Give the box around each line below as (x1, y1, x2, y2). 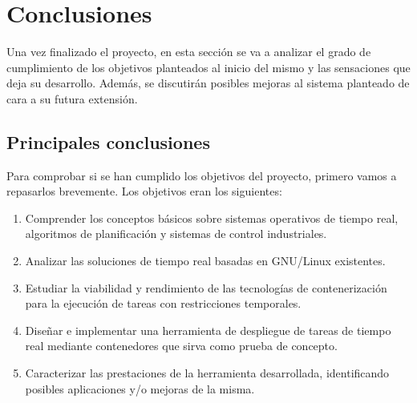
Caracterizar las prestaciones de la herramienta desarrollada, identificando (25, 365, 390, 381)
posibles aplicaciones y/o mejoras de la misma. (25, 380, 255, 397)
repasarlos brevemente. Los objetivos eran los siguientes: (6, 183, 282, 199)
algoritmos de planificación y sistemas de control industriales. (25, 225, 327, 242)
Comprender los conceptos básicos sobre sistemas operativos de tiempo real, (25, 209, 399, 226)
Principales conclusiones (6, 129, 210, 154)
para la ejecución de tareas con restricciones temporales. (25, 295, 302, 312)
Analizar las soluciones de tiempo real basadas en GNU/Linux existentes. (25, 252, 386, 269)
